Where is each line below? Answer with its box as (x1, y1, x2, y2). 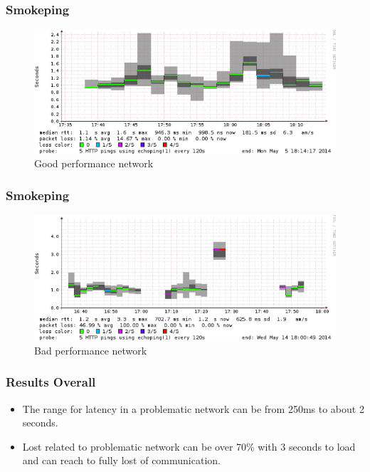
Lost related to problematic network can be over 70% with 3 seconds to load (22, 439, 356, 453)
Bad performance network (34, 342, 147, 357)
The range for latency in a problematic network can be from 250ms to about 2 (22, 401, 364, 416)
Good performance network (34, 156, 154, 171)
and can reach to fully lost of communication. (22, 453, 221, 468)
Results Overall (6, 373, 96, 391)
